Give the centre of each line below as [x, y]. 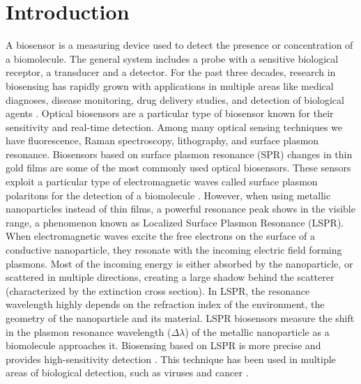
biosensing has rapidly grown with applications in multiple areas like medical [170, 85]
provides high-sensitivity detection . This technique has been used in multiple [171, 359]
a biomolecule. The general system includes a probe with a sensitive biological [172, 58]
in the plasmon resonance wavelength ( [89, 331]
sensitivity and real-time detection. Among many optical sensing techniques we [174, 126]
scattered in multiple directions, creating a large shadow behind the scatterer [170, 277]
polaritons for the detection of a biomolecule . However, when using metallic [168, 195]
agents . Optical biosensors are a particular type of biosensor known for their [170, 113]
